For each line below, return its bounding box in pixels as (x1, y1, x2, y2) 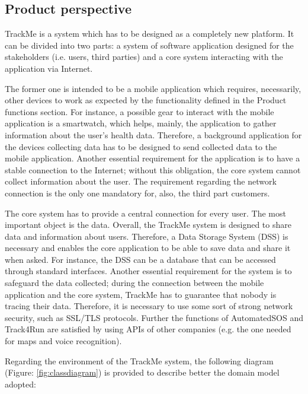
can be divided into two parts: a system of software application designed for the (5, 39, 294, 51)
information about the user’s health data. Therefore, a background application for (5, 128, 302, 141)
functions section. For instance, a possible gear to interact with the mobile (5, 105, 274, 117)
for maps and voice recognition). (5, 335, 122, 347)
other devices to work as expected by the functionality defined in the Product (5, 94, 287, 106)
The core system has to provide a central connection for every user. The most (5, 206, 286, 219)
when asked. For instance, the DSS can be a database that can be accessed (5, 253, 276, 265)
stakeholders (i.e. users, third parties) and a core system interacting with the (5, 50, 283, 63)
